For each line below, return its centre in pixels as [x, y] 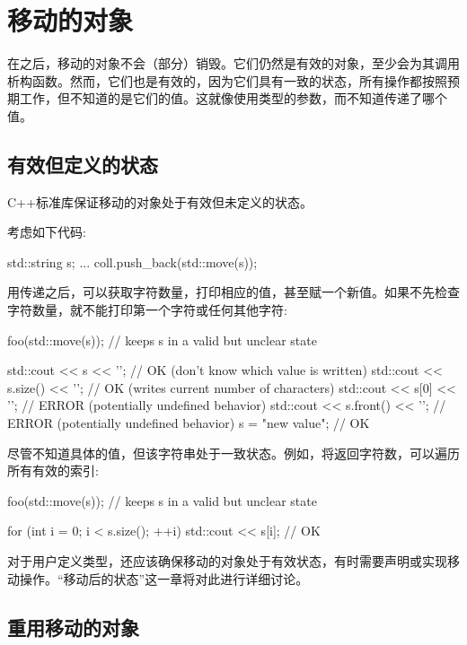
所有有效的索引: [53, 471]
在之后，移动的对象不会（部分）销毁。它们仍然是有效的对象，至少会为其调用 [233, 63]
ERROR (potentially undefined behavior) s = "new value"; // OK [189, 423]
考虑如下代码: [47, 232]
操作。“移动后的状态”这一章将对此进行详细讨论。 [164, 578]
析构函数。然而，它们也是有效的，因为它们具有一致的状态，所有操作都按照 [227, 80]
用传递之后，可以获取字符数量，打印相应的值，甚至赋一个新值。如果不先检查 [233, 292]
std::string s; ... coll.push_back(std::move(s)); [132, 261]
